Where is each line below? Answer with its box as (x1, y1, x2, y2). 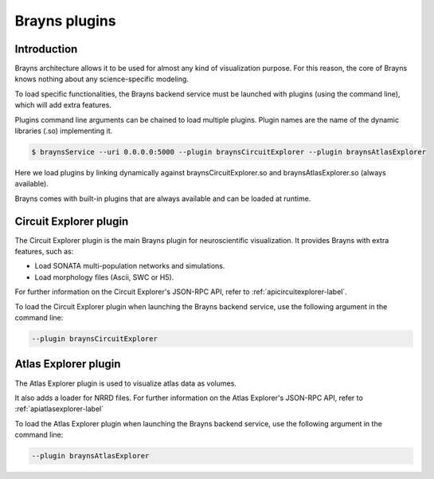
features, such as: (14, 247, 74, 257)
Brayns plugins (14, 12, 116, 29)
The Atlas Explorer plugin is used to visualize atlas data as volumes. (14, 379, 237, 388)
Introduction (14, 42, 78, 56)
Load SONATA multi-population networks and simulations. (34, 261, 225, 271)
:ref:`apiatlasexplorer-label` (14, 404, 104, 414)
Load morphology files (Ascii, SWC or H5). (34, 272, 174, 282)
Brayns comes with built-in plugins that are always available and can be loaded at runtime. (14, 194, 311, 203)
